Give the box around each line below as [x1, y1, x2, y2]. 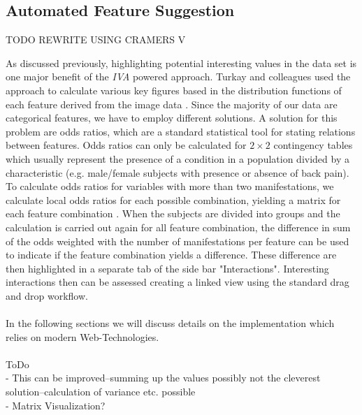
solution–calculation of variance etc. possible [6, 384, 196, 399]
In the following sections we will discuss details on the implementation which [6, 316, 335, 330]
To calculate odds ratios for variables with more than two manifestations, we [6, 179, 334, 194]
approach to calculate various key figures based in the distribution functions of [6, 82, 342, 97]
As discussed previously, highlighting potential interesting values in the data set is [6, 55, 357, 70]
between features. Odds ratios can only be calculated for [6, 138, 247, 152]
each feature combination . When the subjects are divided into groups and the [6, 206, 340, 221]
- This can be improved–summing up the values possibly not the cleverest [6, 370, 321, 385]
